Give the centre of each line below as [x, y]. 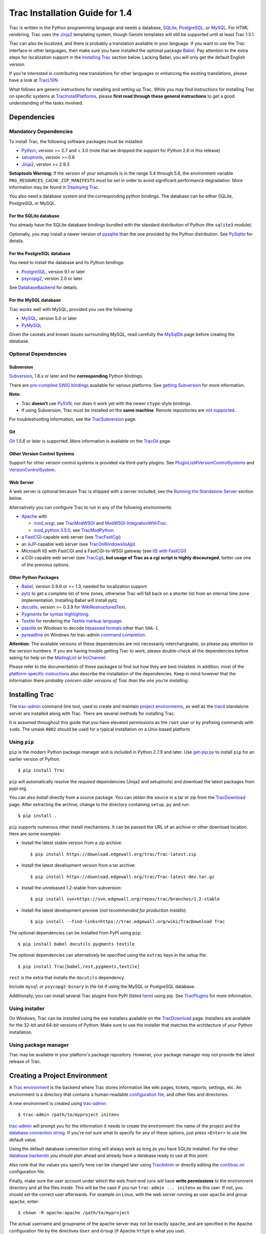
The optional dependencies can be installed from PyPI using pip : [75, 932]
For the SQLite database [34, 216]
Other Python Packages [34, 577]
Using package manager [39, 1045]
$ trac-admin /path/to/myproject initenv [68, 1115]
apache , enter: [24, 1201]
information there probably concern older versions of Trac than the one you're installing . [99, 681]
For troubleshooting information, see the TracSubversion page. [73, 419]
